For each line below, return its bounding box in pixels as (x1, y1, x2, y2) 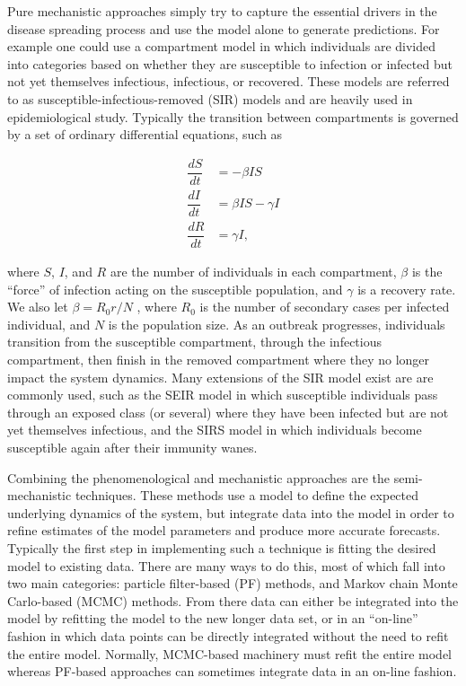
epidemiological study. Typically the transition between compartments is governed (7, 107, 459, 126)
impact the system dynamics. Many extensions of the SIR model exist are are (7, 367, 434, 386)
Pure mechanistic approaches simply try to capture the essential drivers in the (7, 2, 437, 20)
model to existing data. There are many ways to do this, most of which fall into (7, 556, 445, 575)
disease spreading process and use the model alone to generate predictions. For (7, 19, 440, 38)
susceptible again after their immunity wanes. (7, 437, 258, 456)
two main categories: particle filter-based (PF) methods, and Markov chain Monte (7, 574, 458, 593)
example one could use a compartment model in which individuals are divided (7, 37, 436, 56)
